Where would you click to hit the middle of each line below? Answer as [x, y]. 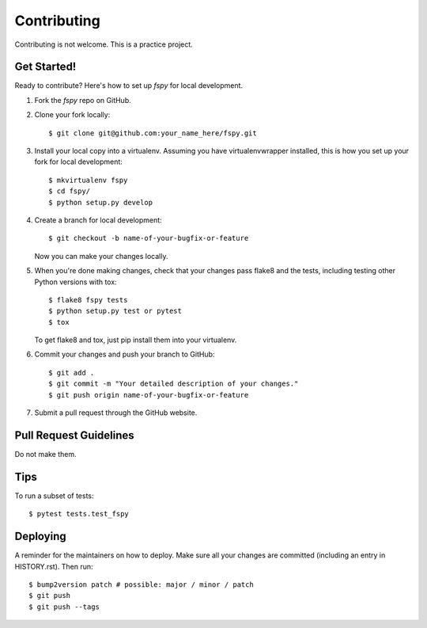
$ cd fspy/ [70, 191]
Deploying [40, 537]
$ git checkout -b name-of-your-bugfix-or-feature [149, 238]
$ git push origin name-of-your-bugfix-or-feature [149, 395]
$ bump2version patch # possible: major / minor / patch [142, 584]
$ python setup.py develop [101, 202]
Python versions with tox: [76, 282]
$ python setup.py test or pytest [115, 311]
